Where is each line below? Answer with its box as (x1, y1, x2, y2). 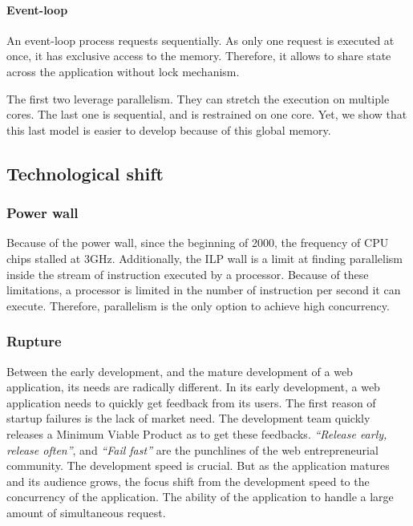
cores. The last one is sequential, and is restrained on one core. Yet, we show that (6, 106, 407, 123)
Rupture (6, 331, 62, 351)
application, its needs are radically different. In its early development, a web (6, 378, 380, 395)
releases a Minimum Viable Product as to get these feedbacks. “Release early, (6, 425, 387, 442)
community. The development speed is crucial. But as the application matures (6, 457, 390, 474)
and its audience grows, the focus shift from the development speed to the (6, 472, 370, 489)
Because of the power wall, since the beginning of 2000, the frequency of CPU (6, 234, 389, 251)
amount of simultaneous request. (6, 504, 166, 520)
